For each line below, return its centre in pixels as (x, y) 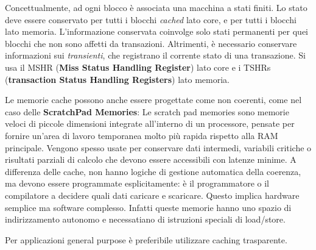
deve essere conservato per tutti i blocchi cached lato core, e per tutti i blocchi (151, 19)
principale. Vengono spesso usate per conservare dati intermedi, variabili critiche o (158, 147)
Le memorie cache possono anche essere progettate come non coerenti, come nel (153, 100)
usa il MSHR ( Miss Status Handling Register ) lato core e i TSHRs (138, 67)
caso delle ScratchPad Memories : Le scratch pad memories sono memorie (147, 111)
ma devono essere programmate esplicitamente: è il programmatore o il (137, 183)
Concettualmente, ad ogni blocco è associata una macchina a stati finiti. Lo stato (156, 7)
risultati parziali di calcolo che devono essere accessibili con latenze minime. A (151, 159)
